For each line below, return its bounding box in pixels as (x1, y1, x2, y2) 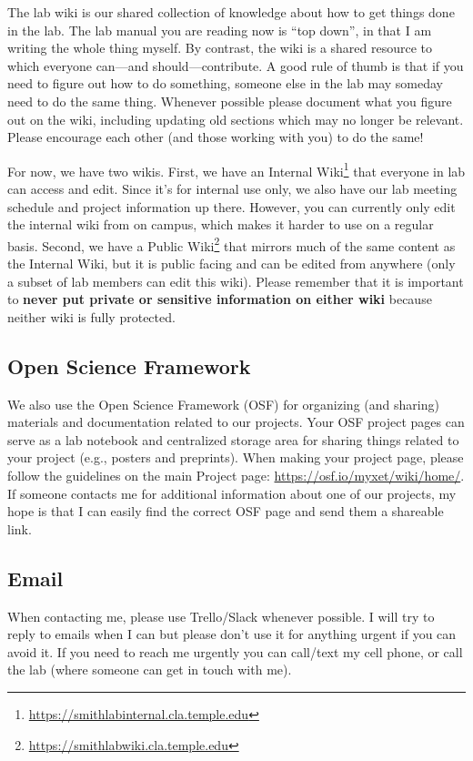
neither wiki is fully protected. (7, 307, 176, 326)
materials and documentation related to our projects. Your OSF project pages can (7, 412, 465, 431)
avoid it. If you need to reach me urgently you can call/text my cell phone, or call (7, 642, 463, 661)
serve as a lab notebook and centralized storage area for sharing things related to (7, 430, 459, 449)
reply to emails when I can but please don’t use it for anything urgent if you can (7, 624, 457, 644)
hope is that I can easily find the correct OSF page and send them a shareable (7, 502, 444, 521)
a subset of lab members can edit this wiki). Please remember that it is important (7, 271, 464, 290)
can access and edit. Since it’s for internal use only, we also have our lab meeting (7, 179, 458, 198)
